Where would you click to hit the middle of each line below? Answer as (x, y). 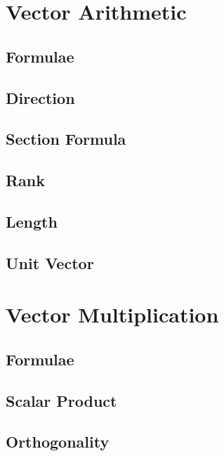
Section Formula (66, 139)
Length (32, 221)
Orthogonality (58, 442)
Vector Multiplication (112, 314)
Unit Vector (50, 262)
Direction (40, 97)
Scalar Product (61, 400)
